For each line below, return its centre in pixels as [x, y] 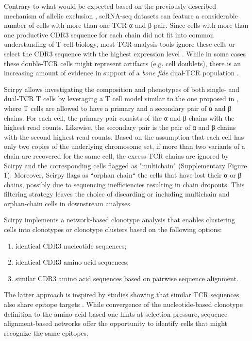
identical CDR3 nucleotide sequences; [71, 245]
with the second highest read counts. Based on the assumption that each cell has [124, 136]
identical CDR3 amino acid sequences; [72, 262]
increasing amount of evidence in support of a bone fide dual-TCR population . [121, 73]
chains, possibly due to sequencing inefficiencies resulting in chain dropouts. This [124, 184]
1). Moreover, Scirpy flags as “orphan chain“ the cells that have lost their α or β [123, 175]
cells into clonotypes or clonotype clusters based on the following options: [113, 229]
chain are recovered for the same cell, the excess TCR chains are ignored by [117, 155]
